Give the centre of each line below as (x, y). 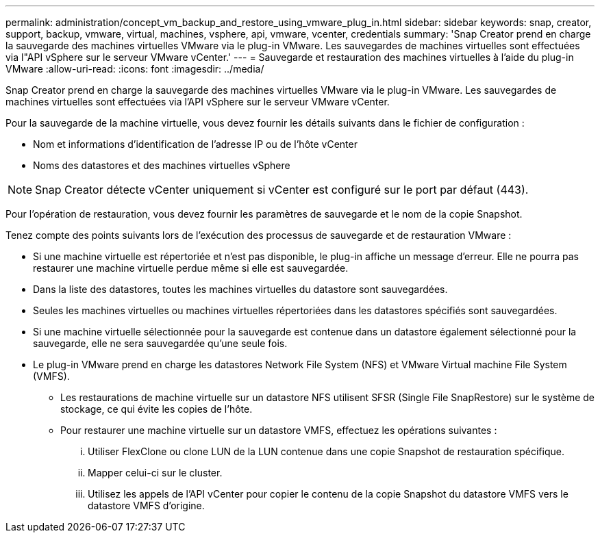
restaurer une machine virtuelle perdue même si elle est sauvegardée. (191, 268)
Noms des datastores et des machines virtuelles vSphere (162, 165)
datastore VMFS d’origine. (146, 505)
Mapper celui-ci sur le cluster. (155, 473)
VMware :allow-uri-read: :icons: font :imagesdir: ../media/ (135, 69)
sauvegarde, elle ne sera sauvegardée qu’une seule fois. (160, 343)
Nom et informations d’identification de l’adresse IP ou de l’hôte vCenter (195, 144)
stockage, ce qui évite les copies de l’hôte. (157, 409)
